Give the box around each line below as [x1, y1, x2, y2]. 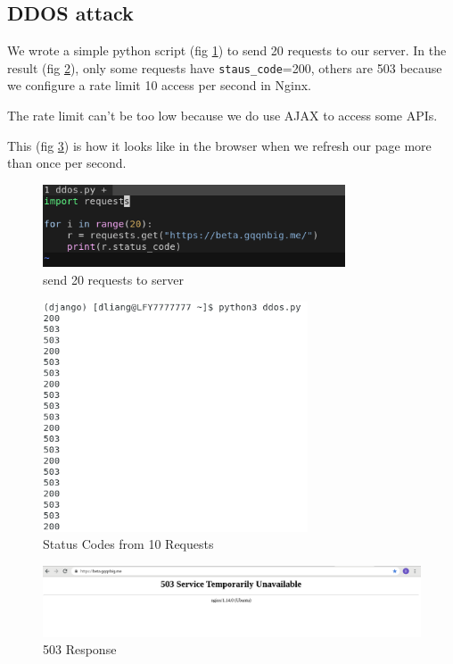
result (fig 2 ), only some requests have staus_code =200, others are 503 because [7, 58, 442, 77]
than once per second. [7, 154, 127, 172]
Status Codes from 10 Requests [43, 535, 214, 553]
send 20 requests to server [43, 270, 184, 289]
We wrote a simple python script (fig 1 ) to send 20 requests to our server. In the [7, 41, 447, 60]
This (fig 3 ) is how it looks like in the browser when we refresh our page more [7, 136, 432, 154]
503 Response [43, 640, 117, 659]
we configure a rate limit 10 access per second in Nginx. [7, 76, 311, 95]
